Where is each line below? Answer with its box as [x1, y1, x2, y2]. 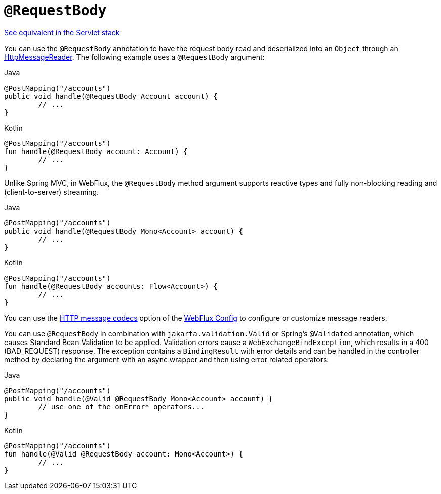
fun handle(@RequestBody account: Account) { [4, 147, 188, 156]
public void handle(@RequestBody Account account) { [4, 92, 218, 100]
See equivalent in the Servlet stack [4, 28, 120, 37]
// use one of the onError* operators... [38, 402, 205, 411]
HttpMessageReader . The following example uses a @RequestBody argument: [4, 52, 265, 61]
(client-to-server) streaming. [4, 187, 99, 196]
